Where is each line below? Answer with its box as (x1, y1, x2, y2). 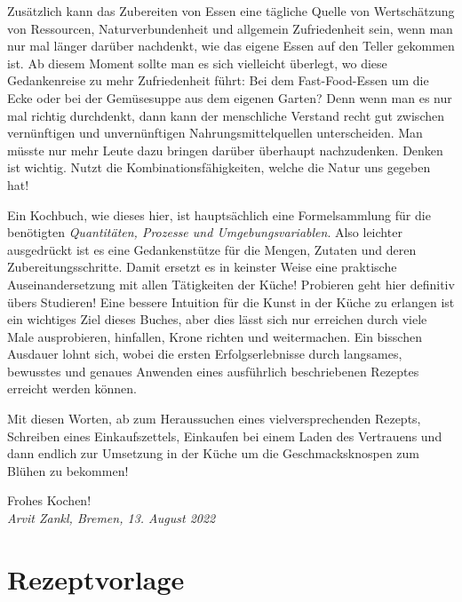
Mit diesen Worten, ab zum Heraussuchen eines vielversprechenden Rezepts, (7, 409, 421, 428)
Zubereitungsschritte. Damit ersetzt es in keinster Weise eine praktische (7, 257, 397, 276)
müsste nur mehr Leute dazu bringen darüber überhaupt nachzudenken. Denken (7, 140, 443, 159)
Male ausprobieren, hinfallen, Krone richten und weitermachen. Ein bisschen (7, 327, 422, 345)
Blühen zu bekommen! (7, 461, 129, 479)
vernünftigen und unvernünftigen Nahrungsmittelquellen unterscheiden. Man (7, 123, 423, 142)
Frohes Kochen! (7, 491, 92, 510)
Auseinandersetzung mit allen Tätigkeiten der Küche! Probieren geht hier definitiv (7, 274, 455, 293)
